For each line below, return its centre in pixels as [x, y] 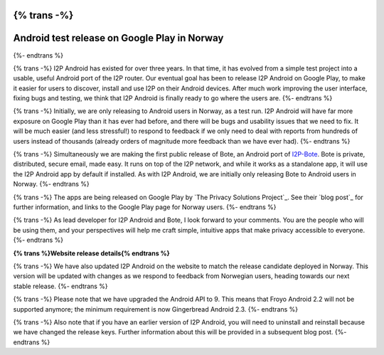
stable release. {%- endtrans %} [60, 286]
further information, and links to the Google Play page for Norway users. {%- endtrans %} [145, 207]
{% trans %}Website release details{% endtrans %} [91, 253]
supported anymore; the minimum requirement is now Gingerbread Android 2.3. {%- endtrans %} [156, 309]
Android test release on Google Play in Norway [118, 38]
